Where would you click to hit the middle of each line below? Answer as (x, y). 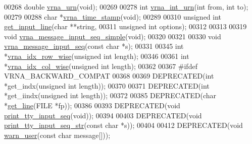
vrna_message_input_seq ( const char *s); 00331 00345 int (94, 46)
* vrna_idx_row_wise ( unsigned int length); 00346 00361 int (97, 56)
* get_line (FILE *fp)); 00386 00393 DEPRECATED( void (92, 105)
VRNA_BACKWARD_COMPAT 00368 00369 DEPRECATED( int (109, 76)
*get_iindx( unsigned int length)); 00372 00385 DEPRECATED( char (110, 95)
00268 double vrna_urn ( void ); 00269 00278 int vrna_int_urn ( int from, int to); (126, 7)
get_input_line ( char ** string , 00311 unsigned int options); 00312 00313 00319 (125, 26)
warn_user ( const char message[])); (57, 135)
